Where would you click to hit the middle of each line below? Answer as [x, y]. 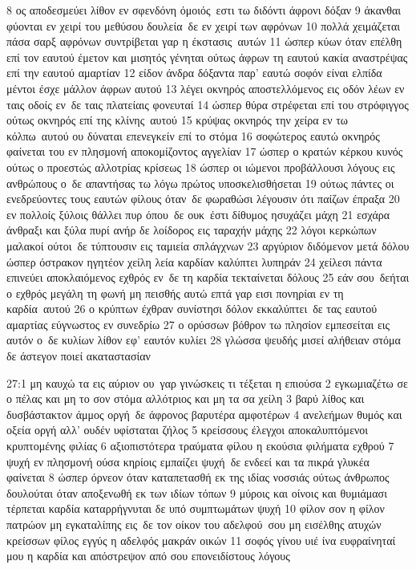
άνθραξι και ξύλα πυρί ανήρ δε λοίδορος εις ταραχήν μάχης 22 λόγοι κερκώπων [192, 230]
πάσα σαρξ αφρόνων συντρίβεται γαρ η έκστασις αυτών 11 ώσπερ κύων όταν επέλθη [204, 41]
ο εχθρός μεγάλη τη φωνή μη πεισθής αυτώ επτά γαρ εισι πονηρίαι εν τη [175, 293]
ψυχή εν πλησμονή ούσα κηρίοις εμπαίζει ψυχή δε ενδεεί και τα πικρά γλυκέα [188, 461]
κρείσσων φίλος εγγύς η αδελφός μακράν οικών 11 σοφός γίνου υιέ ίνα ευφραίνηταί [201, 540]
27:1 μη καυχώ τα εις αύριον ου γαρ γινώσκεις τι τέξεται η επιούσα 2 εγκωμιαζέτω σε [207, 382]
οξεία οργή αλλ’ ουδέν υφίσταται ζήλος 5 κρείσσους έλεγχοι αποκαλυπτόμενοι [188, 430]
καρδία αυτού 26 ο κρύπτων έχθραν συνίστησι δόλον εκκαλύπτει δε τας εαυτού [192, 309]
